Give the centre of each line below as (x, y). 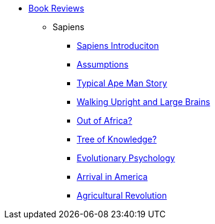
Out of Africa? (104, 120)
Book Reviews (56, 8)
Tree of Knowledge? (117, 139)
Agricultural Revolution (122, 195)
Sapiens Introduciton (118, 46)
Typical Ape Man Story (122, 83)
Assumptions (103, 64)
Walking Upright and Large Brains (143, 102)
